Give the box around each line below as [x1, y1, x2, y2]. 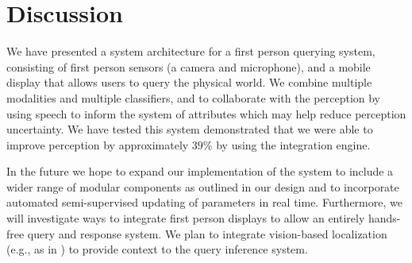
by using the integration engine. [216, 136, 371, 153]
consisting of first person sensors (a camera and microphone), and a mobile [6, 58, 371, 75]
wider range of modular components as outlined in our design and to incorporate [6, 178, 399, 195]
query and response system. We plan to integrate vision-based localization [27, 225, 387, 242]
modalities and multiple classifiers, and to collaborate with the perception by [6, 89, 381, 106]
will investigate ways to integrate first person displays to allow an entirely [6, 210, 365, 226]
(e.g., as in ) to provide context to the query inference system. [6, 241, 308, 257]
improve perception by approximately [6, 136, 189, 153]
